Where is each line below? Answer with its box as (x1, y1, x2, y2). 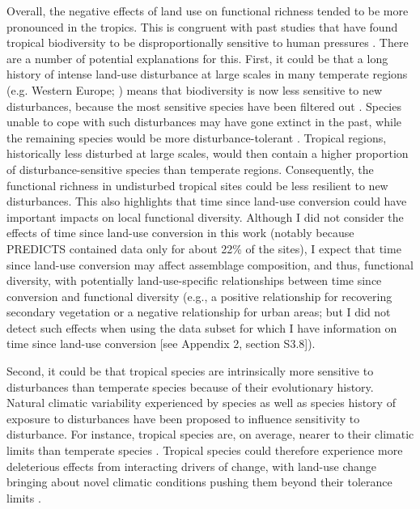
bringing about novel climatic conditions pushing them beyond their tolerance (6, 473, 392, 490)
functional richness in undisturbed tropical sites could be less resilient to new (6, 176, 388, 193)
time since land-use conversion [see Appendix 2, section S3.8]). (6, 335, 316, 352)
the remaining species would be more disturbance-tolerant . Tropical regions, (6, 129, 387, 146)
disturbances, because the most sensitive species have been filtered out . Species (6, 97, 401, 114)
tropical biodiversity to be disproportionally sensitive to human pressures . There (6, 34, 409, 51)
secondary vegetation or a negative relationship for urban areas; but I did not (6, 303, 391, 320)
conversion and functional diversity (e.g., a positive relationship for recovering (6, 287, 392, 304)
